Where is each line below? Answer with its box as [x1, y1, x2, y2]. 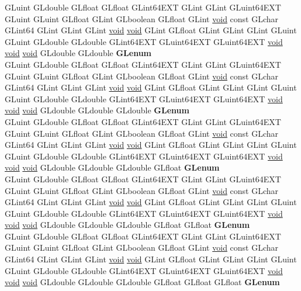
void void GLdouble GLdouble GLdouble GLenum [5, 104, 189, 116]
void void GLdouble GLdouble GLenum [5, 47, 152, 59]
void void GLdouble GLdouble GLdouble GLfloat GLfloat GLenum [5, 219, 250, 231]
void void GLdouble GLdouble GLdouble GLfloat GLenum [5, 161, 220, 174]
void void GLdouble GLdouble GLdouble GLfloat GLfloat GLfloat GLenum [5, 276, 280, 288]
